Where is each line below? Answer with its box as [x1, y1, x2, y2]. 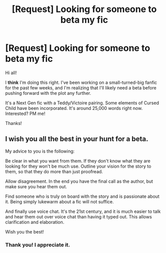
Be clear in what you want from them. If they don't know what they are [5, 158, 150, 164]
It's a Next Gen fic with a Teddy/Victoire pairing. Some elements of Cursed [5, 99, 159, 106]
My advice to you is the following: [5, 148, 75, 154]
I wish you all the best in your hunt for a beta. [5, 135, 149, 144]
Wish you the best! [5, 228, 44, 234]
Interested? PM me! [5, 110, 46, 116]
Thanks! [5, 120, 22, 126]
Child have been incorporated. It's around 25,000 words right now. [5, 105, 143, 111]
